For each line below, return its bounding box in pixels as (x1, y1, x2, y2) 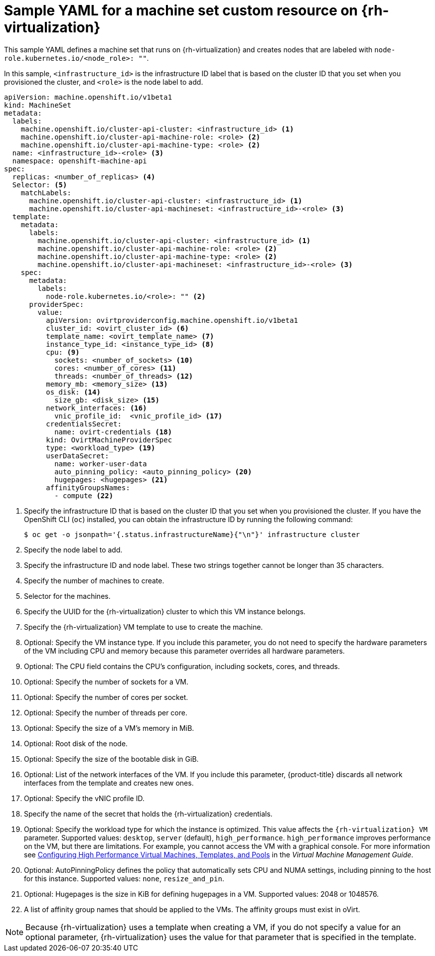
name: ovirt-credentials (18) (54, 427, 172, 436)
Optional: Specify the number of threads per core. (24, 708, 187, 717)
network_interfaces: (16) (46, 404, 147, 412)
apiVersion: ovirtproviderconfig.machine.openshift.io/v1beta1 (46, 316, 298, 324)
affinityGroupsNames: (46, 483, 130, 492)
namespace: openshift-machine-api (12, 156, 147, 165)
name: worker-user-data (54, 459, 147, 468)
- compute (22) (54, 491, 114, 500)
